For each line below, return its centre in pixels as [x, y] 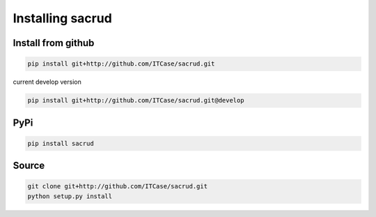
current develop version [47, 82]
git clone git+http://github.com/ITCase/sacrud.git [118, 186]
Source [29, 166]
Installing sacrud [63, 18]
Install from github [54, 43]
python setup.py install [70, 196]
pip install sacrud [61, 143]
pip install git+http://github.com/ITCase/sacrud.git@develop [136, 100]
